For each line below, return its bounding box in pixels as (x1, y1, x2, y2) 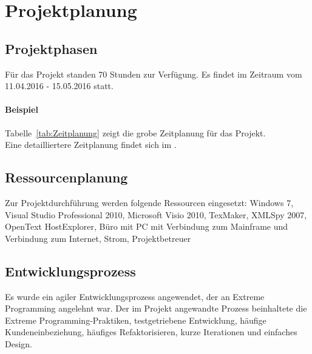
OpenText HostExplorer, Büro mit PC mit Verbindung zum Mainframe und (5, 220, 288, 233)
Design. (5, 337, 32, 350)
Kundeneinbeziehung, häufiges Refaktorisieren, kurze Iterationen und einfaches (5, 326, 297, 338)
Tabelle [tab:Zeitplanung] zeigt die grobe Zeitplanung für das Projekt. (5, 126, 266, 139)
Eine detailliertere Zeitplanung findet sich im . (5, 138, 177, 151)
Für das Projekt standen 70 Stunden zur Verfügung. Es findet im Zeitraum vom (5, 67, 302, 80)
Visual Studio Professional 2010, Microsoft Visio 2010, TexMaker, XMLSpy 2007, (5, 208, 307, 221)
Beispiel (5, 103, 38, 116)
